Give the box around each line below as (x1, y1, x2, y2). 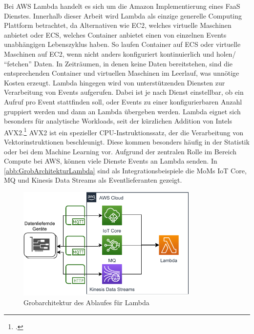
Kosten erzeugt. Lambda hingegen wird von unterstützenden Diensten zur (4, 77, 225, 87)
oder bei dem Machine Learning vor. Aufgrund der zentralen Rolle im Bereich (4, 146, 237, 156)
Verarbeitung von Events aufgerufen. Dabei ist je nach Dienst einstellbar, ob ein (4, 87, 244, 97)
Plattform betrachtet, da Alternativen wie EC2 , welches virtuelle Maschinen (4, 20, 232, 30)
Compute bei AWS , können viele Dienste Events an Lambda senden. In (4, 156, 217, 166)
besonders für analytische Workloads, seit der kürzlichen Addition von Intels (4, 116, 232, 126)
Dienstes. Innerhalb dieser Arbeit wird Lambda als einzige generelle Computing (4, 10, 242, 21)
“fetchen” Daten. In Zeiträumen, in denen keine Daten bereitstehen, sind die (4, 58, 233, 68)
